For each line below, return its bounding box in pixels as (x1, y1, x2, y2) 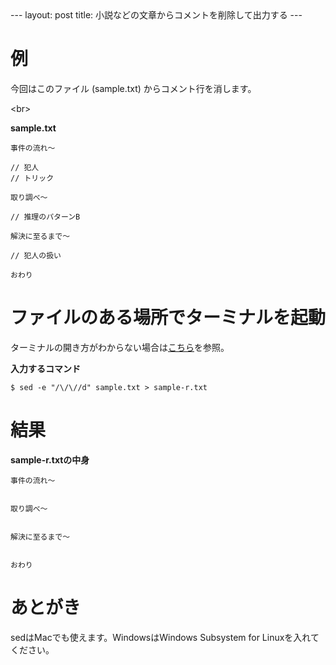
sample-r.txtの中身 (10, 453, 90, 466)
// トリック (10, 173, 55, 183)
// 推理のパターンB (10, 212, 81, 222)
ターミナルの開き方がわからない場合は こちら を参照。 (10, 341, 230, 353)
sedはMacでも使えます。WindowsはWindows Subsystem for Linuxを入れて (10, 631, 320, 643)
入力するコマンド (10, 362, 81, 374)
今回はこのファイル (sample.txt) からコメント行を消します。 (10, 82, 257, 94)
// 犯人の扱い (10, 250, 62, 261)
